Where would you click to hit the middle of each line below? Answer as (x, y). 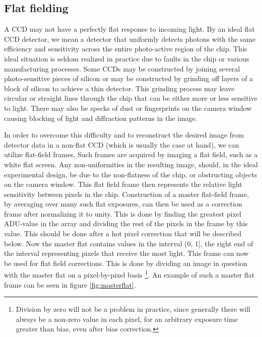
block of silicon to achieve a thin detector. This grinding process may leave (119, 88)
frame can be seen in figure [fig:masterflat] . (70, 284)
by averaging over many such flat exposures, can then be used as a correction (123, 204)
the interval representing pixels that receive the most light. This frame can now (126, 253)
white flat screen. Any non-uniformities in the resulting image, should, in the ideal (131, 164)
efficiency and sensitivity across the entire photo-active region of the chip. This (126, 49)
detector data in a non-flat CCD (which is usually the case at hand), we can (122, 144)
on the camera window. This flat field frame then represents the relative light (123, 184)
